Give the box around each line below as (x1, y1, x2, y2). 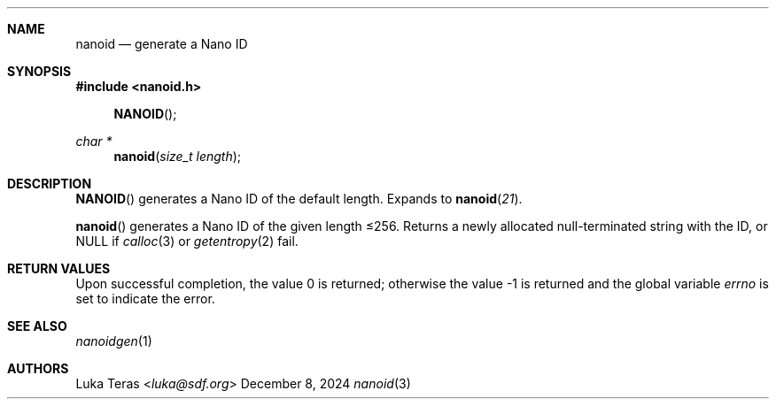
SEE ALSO (7, 318, 67, 333)
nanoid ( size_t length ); (113, 149, 242, 164)
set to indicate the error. (75, 291, 215, 306)
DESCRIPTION (7, 176, 92, 191)
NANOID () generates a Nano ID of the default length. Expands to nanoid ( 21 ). (75, 191, 523, 206)
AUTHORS (7, 361, 69, 376)
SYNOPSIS (7, 64, 72, 79)
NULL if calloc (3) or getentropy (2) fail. (75, 234, 299, 249)
